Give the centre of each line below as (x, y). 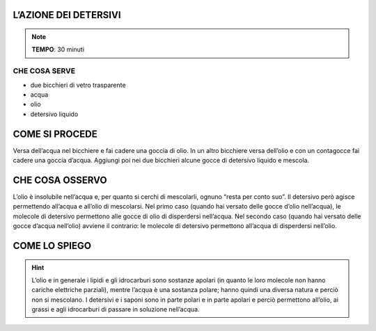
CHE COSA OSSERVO (60, 180)
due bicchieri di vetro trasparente (78, 85)
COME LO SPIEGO (52, 246)
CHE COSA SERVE (44, 71)
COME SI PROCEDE (55, 134)
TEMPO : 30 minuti (58, 49)
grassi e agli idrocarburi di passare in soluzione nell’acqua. (116, 309)
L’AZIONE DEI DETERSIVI (67, 15)
